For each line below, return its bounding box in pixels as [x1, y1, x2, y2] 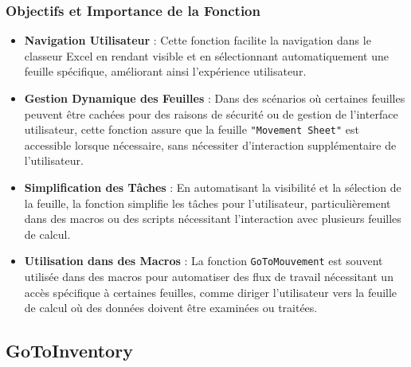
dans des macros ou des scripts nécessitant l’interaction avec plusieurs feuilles [24, 210, 401, 227]
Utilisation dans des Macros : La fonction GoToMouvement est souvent [24, 252, 383, 269]
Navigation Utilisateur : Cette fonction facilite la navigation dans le [24, 32, 371, 49]
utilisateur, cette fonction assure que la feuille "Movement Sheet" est [24, 121, 359, 138]
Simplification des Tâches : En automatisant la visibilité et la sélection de [24, 179, 401, 196]
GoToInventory [6, 338, 133, 363]
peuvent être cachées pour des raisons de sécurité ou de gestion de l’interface [24, 105, 398, 122]
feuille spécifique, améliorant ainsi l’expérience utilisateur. [24, 63, 307, 80]
